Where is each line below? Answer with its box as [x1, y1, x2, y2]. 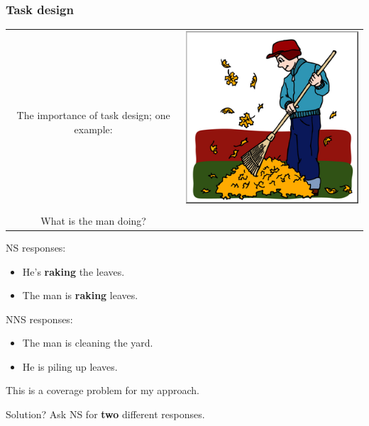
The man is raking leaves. [22, 288, 138, 303]
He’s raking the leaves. [22, 264, 125, 279]
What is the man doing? [40, 213, 146, 228]
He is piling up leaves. [22, 359, 118, 374]
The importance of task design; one [16, 108, 170, 123]
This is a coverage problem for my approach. [6, 383, 199, 398]
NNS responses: [6, 311, 73, 326]
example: [74, 121, 113, 136]
